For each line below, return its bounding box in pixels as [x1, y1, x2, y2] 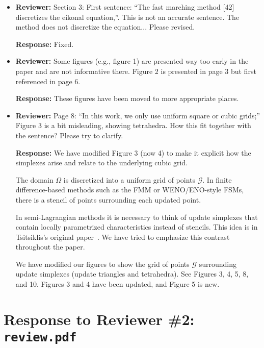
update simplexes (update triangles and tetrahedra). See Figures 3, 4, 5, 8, [15, 268, 249, 279]
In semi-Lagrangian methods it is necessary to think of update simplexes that [15, 211, 258, 222]
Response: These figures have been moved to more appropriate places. [15, 93, 239, 104]
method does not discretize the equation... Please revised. [15, 21, 195, 32]
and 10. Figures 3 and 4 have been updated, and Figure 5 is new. [15, 279, 220, 289]
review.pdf [4, 330, 77, 345]
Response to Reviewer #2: [4, 308, 195, 329]
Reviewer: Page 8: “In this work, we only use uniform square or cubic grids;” [15, 110, 260, 120]
